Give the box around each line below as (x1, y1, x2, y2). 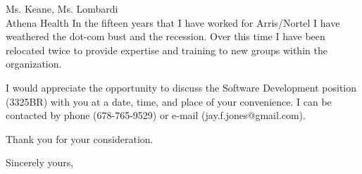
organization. (6, 56, 62, 71)
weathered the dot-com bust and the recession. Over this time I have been (6, 29, 325, 44)
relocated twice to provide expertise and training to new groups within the (6, 42, 327, 57)
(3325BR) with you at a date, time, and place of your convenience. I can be (6, 94, 332, 108)
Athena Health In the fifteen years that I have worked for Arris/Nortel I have (6, 15, 340, 30)
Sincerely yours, (6, 155, 74, 170)
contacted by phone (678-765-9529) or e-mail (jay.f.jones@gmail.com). (6, 108, 306, 123)
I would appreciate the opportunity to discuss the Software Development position (6, 80, 357, 94)
